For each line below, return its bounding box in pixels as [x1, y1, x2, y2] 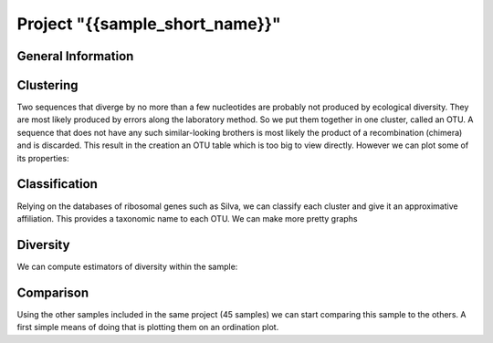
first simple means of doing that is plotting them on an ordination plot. [16, 322, 279, 333]
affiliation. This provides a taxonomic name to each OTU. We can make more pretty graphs [16, 213, 358, 223]
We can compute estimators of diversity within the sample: [16, 261, 238, 272]
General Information [16, 48, 134, 64]
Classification [16, 176, 98, 192]
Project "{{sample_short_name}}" [16, 14, 282, 34]
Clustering [16, 78, 79, 93]
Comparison [16, 285, 89, 300]
